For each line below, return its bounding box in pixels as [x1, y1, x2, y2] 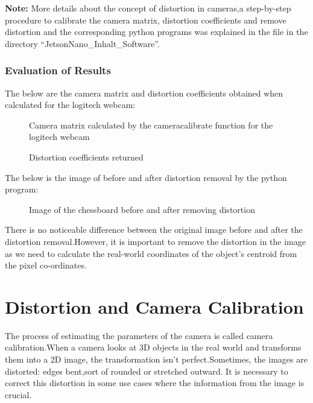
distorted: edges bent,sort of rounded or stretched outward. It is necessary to [5, 364, 288, 377]
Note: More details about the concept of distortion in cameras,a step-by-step [5, 2, 291, 14]
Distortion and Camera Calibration [5, 294, 304, 319]
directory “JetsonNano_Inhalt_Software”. [5, 37, 160, 49]
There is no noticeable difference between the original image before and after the [5, 223, 303, 236]
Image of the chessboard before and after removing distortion [29, 203, 255, 215]
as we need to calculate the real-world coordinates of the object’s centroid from [5, 247, 297, 259]
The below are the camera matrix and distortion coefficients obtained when [5, 86, 283, 99]
